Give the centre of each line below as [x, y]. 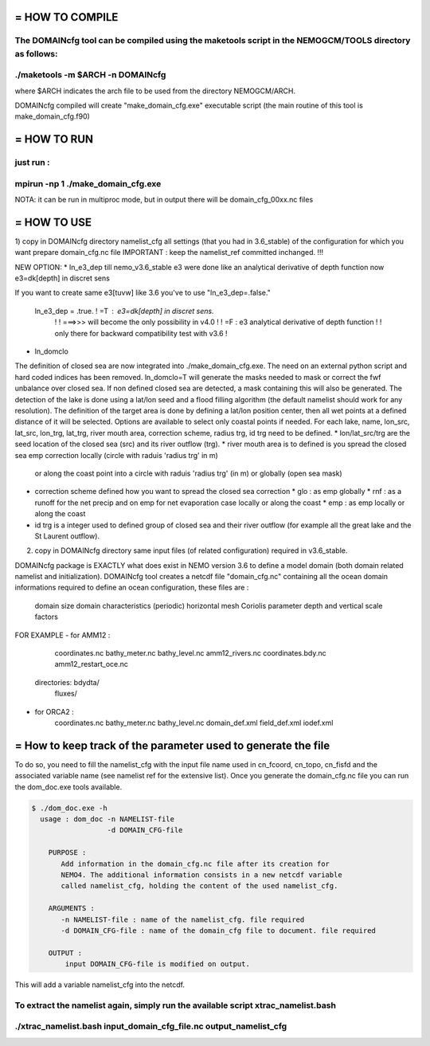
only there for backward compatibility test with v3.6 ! [141, 333]
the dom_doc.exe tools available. [68, 787]
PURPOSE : [67, 853]
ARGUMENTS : [72, 909]
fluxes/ [66, 694]
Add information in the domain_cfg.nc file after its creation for [195, 864]
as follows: [36, 53]
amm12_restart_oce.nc [92, 664]
